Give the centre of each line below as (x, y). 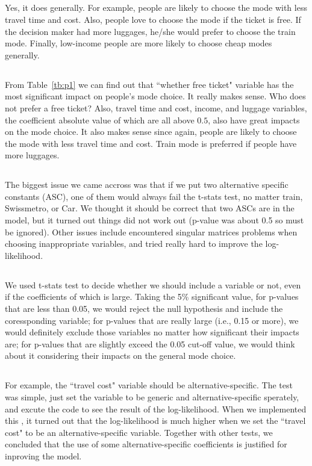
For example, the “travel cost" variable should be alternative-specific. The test (149, 385)
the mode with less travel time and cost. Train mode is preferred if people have (151, 143)
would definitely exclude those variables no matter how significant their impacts (152, 332)
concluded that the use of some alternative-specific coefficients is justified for (146, 444)
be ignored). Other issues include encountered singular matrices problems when (151, 231)
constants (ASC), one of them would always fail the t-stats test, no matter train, (154, 196)
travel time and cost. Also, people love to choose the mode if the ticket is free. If (153, 19)
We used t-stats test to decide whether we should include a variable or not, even (153, 284)
